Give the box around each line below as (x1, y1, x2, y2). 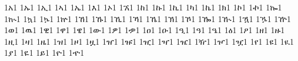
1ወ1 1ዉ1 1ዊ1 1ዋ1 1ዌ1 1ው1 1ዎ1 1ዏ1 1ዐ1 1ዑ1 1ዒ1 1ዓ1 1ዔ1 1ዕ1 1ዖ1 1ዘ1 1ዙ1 (4, 24, 285, 36)
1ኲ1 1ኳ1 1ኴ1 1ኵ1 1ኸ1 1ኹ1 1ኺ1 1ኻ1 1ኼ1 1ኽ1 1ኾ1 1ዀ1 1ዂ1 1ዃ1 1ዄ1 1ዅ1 (4, 12, 291, 24)
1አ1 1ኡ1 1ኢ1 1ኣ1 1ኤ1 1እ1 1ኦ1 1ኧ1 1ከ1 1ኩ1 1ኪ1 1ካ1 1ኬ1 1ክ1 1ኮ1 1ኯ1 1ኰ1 (4, 1, 282, 13)
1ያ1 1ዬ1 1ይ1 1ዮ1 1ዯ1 (4, 46, 85, 59)
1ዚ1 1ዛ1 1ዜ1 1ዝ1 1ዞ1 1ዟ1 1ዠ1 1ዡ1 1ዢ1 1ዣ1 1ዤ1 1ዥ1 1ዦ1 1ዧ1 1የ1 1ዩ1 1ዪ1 (4, 35, 294, 47)
